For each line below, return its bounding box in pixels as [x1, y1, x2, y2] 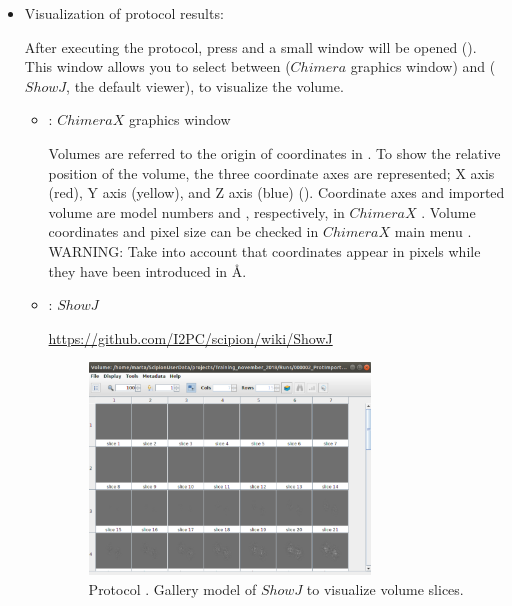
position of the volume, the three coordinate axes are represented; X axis [48, 162, 495, 183]
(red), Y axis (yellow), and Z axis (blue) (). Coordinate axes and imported [48, 182, 505, 203]
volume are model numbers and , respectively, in [48, 201, 345, 222]
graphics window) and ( [350, 56, 496, 77]
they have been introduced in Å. [48, 260, 247, 281]
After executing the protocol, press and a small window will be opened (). [24, 36, 477, 57]
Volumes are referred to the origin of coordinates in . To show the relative [48, 142, 501, 163]
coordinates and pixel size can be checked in [48, 221, 319, 242]
